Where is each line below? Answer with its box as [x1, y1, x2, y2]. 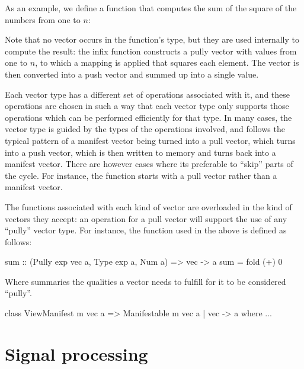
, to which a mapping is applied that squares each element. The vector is [35, 56, 299, 69]
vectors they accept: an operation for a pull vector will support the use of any [5, 212, 287, 224]
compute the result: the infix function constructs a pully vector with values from [5, 44, 297, 57]
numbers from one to [5, 13, 81, 25]
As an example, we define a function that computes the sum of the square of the [5, 2, 297, 14]
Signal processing [5, 341, 148, 365]
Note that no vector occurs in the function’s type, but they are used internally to [5, 33, 300, 46]
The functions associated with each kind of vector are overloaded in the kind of [5, 200, 292, 213]
